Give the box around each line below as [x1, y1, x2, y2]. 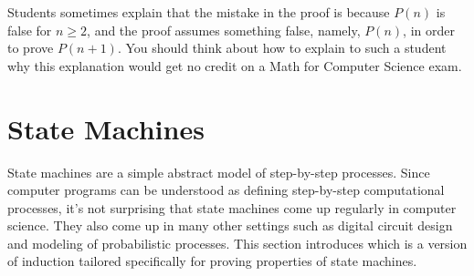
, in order [403, 20, 455, 39]
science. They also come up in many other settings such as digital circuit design [7, 216, 453, 235]
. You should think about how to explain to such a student [117, 38, 447, 57]
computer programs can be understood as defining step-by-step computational [7, 180, 445, 199]
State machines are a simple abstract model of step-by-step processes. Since [7, 162, 430, 181]
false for [7, 20, 52, 39]
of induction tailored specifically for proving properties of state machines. [7, 251, 417, 271]
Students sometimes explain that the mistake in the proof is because [7, 3, 390, 21]
